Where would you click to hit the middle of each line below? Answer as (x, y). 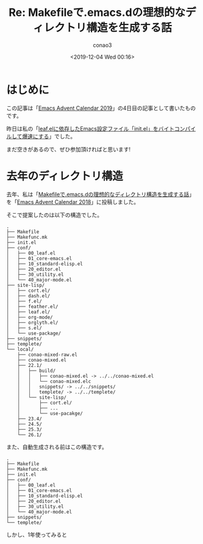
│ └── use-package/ (34, 333)
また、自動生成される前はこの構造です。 (57, 447)
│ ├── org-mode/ (30, 317)
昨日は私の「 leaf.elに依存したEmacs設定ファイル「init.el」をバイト (91, 128)
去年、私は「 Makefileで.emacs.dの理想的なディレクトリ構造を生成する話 (98, 194)
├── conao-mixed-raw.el (48, 355)
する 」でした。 (57, 136)
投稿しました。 (120, 201)
